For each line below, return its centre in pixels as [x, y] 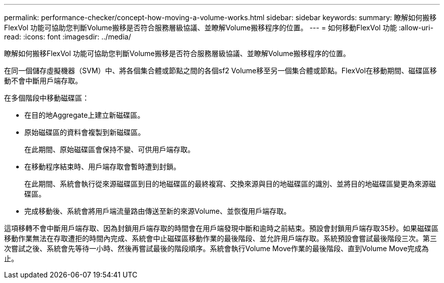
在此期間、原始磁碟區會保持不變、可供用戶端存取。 [109, 149]
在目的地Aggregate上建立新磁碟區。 [85, 115]
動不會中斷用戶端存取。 [43, 81]
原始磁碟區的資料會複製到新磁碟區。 [85, 132]
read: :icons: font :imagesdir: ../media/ [68, 37]
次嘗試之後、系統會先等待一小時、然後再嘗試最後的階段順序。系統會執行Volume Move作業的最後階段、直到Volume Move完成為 [216, 248]
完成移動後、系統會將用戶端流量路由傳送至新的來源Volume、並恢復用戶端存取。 [158, 211]
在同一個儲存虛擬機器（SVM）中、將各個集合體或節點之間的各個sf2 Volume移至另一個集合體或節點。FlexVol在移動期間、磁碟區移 [220, 70]
